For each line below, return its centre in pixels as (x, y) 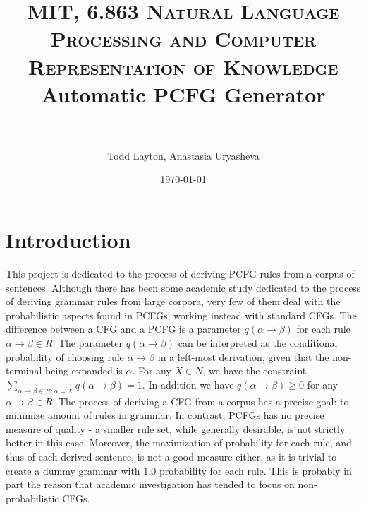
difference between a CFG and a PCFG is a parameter (123, 329)
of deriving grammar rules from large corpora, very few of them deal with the (173, 301)
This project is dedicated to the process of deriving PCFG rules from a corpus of (180, 273)
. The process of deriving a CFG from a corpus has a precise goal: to (201, 401)
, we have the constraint (255, 370)
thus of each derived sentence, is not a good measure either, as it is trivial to (171, 456)
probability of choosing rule (65, 356)
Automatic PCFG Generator (183, 94)
